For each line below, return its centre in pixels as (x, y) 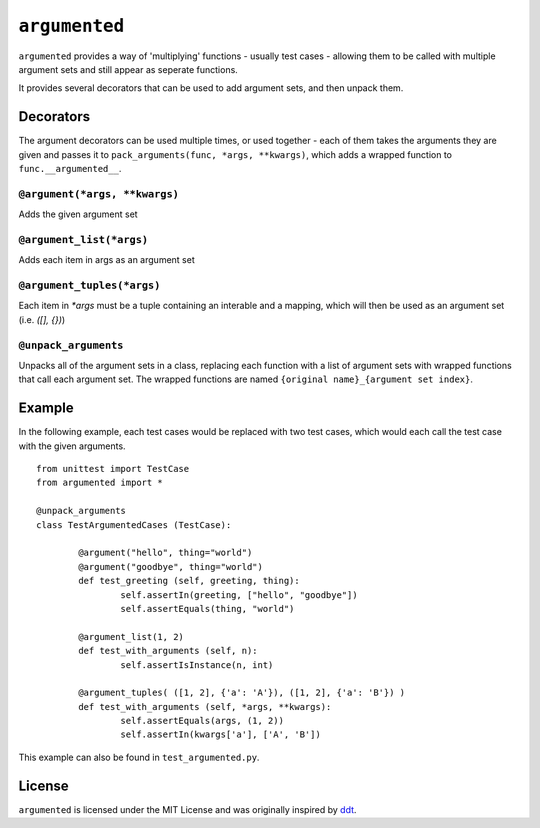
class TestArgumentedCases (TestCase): (134, 524)
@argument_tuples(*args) (89, 285)
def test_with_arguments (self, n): (168, 651)
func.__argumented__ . (70, 169)
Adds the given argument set (78, 214)
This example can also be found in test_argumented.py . (139, 757)
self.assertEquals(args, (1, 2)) (202, 721)
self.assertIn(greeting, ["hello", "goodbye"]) (239, 594)
